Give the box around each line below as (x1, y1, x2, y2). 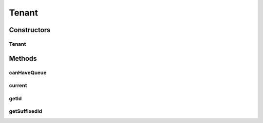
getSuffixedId (9, 108, 42, 115)
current (9, 82, 27, 89)
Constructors (9, 26, 51, 34)
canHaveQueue (9, 69, 47, 76)
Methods (9, 54, 37, 63)
